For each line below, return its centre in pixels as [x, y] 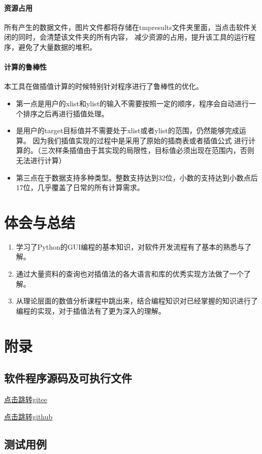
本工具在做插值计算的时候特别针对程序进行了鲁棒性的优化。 [104, 86]
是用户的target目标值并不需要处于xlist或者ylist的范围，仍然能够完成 [127, 130]
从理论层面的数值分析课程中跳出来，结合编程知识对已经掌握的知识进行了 [137, 301]
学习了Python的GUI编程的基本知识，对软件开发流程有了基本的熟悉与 [130, 246]
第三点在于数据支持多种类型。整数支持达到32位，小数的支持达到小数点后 [137, 177]
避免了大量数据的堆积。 [57, 47]
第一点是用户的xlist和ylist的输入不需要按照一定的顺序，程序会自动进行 [133, 103]
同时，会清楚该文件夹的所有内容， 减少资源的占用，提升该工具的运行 [133, 37]
